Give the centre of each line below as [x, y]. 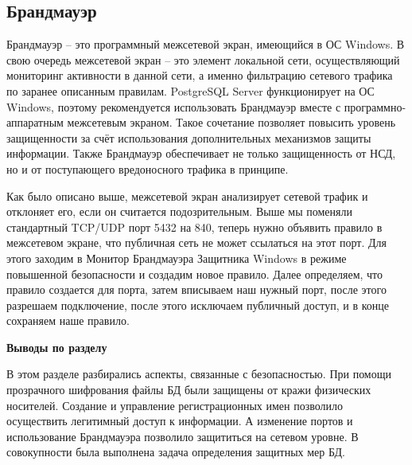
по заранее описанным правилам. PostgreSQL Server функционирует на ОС [190, 90]
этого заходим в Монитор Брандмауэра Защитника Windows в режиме [177, 258]
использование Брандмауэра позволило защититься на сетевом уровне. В [183, 436]
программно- [375, 106]
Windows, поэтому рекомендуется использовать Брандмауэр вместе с [174, 106]
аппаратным [35, 122]
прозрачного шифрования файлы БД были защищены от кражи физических [189, 390]
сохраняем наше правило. [68, 320]
